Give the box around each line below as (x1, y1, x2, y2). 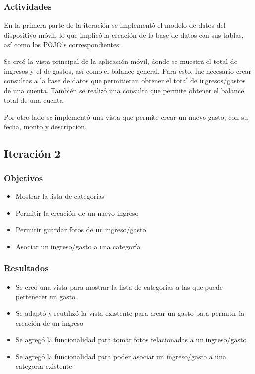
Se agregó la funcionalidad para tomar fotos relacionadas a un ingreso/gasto (15, 334, 247, 345)
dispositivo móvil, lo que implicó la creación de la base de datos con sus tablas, (4, 29, 244, 40)
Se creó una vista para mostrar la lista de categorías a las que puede (15, 281, 223, 292)
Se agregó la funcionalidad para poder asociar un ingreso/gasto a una (15, 351, 226, 361)
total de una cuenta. (4, 95, 65, 105)
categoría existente (15, 361, 72, 371)
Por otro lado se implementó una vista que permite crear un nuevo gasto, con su (4, 111, 248, 122)
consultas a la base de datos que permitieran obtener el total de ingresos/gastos (4, 75, 246, 86)
